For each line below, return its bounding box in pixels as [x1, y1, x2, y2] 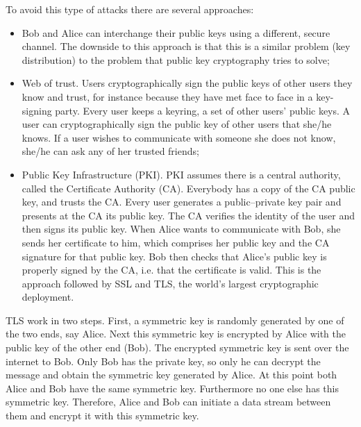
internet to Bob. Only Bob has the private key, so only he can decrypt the [6, 353, 321, 368]
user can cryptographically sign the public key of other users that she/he [22, 117, 332, 131]
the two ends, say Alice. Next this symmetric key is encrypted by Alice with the [6, 326, 346, 341]
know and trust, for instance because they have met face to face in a [22, 89, 313, 103]
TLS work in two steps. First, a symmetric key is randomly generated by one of [6, 312, 344, 327]
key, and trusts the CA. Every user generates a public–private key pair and [22, 194, 342, 209]
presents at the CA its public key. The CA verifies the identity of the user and [22, 208, 355, 222]
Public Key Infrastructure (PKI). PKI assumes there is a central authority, [22, 167, 341, 181]
